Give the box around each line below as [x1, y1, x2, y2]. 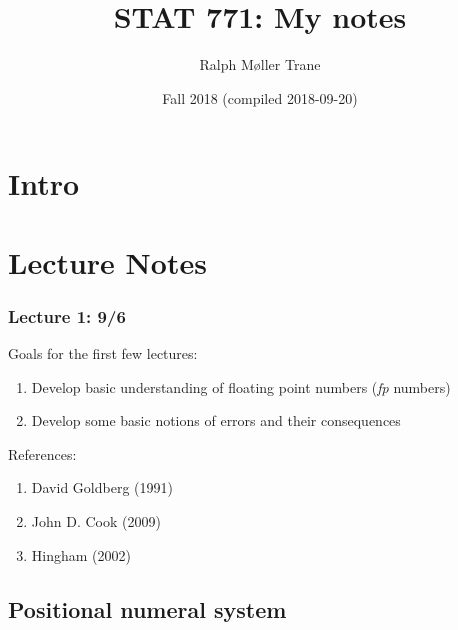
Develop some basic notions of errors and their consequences [31, 410, 401, 431]
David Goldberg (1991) [31, 477, 173, 498]
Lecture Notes [8, 241, 207, 282]
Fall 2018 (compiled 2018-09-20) [162, 87, 358, 108]
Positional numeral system [8, 593, 287, 624]
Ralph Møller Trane [199, 54, 321, 75]
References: [8, 443, 77, 464]
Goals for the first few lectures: [8, 343, 198, 364]
